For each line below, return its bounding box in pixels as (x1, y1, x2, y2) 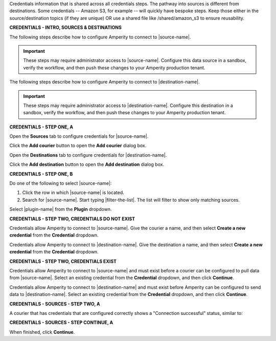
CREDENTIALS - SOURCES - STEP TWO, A (9, 301, 100, 307)
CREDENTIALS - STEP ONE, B (9, 170, 73, 177)
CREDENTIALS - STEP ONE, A (9, 123, 74, 130)
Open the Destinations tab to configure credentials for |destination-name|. (9, 152, 167, 158)
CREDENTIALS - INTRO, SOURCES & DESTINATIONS (9, 25, 122, 31)
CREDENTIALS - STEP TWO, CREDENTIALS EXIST (9, 258, 117, 264)
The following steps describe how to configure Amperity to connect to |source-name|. (9, 34, 191, 40)
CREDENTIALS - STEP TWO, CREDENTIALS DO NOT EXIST (9, 216, 135, 222)
